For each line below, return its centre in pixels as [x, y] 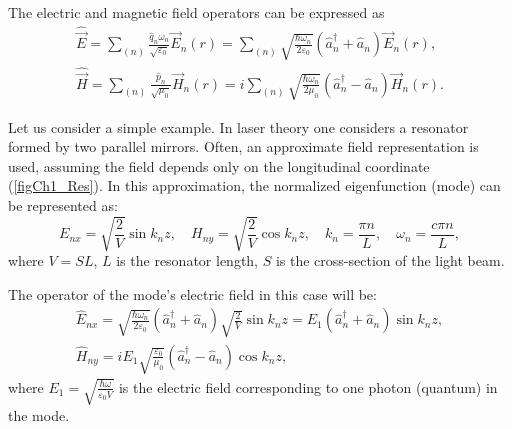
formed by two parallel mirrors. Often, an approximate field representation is [243, 146]
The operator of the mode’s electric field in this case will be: [192, 293]
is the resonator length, [187, 260]
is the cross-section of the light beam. [390, 260]
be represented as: [63, 205]
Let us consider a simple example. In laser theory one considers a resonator [238, 126]
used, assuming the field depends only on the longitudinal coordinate [219, 165]
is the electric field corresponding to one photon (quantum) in [308, 386]
